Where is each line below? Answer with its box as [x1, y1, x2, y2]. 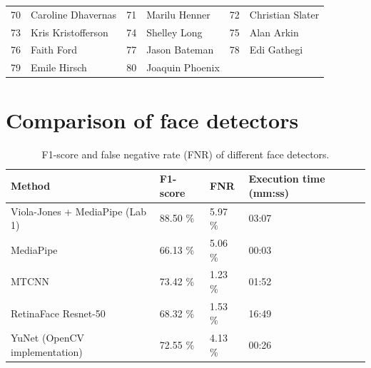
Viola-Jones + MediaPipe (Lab [11, 203, 147, 218]
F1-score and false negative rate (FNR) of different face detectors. [41, 146, 330, 161]
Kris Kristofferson [31, 24, 108, 39]
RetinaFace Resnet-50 [11, 305, 106, 320]
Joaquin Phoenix [146, 60, 220, 75]
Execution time [248, 171, 325, 186]
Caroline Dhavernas [31, 6, 117, 21]
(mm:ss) [248, 185, 289, 200]
